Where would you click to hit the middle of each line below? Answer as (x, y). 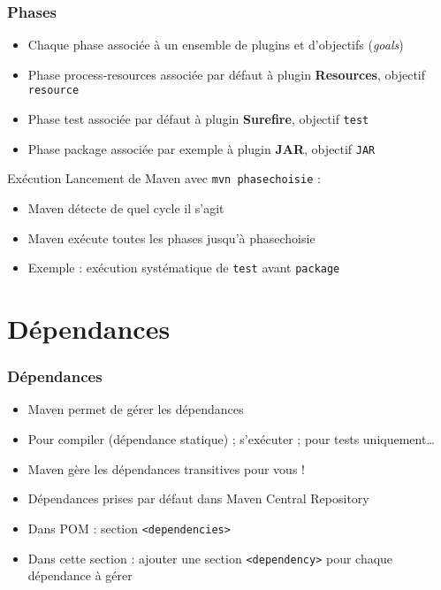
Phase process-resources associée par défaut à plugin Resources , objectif (227, 74)
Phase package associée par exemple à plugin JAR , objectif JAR (201, 148)
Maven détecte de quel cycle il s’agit (126, 208)
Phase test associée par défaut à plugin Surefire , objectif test (198, 119)
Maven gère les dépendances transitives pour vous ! (166, 468)
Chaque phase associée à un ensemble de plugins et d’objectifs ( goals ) (216, 45)
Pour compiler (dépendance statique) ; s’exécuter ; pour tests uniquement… (231, 439)
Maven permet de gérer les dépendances (136, 409)
